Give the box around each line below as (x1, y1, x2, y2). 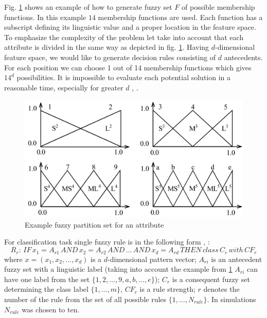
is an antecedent (211, 253, 262, 264)
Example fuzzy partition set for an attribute (25, 219, 164, 230)
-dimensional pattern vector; (108, 253, 197, 264)
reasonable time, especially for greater (4, 82, 123, 92)
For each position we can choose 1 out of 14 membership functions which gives (4, 62, 252, 72)
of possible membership (182, 2, 255, 12)
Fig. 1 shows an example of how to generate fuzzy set (4, 2, 172, 12)
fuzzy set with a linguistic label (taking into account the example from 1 (4, 264, 233, 274)
